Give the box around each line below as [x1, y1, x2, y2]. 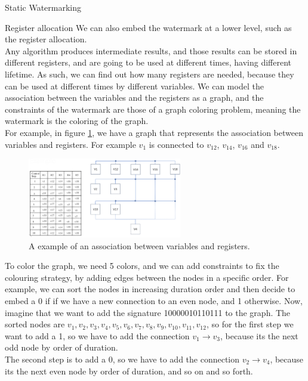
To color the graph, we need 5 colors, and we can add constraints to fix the [5, 259, 279, 272]
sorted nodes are [5, 318, 65, 330]
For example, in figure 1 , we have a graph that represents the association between [5, 126, 304, 138]
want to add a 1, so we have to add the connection [5, 329, 190, 342]
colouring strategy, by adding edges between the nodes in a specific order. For [5, 271, 289, 283]
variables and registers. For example [5, 138, 136, 150]
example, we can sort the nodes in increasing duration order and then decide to [5, 283, 295, 295]
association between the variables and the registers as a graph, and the [5, 91, 264, 104]
